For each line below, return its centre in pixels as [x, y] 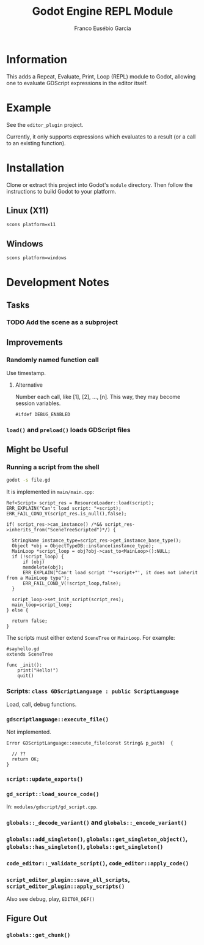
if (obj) [34, 562]
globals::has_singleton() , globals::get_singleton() [85, 847]
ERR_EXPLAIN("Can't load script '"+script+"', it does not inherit [110, 572]
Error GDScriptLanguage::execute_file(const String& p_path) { [90, 743]
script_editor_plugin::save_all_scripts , [68, 879]
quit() [26, 675]
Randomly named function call [53, 360]
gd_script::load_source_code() [53, 794]
